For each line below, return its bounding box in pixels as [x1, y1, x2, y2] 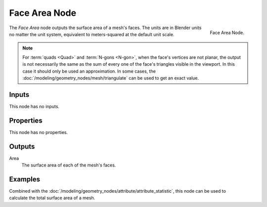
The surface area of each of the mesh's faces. [21, 162, 116, 168]
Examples [9, 175, 41, 183]
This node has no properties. [9, 129, 68, 135]
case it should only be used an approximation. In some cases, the [22, 68, 156, 74]
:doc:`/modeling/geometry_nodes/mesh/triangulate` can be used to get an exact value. [22, 75, 199, 81]
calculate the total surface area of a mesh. [9, 195, 95, 201]
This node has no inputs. [9, 103, 59, 109]
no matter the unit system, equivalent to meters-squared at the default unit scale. [9, 31, 175, 37]
